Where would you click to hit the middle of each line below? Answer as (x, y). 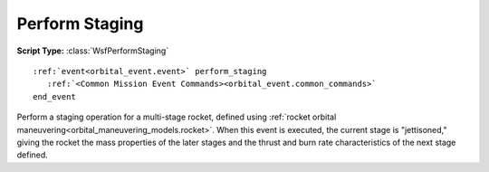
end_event (54, 96)
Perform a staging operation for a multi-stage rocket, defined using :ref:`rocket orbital (177, 117)
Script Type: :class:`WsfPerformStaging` (93, 51)
